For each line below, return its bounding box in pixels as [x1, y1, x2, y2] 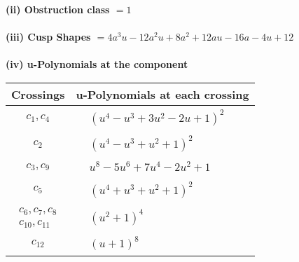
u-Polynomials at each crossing [76, 85, 249, 102]
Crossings [11, 85, 65, 102]
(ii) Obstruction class [6, 2, 110, 16]
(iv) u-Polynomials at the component [6, 57, 188, 71]
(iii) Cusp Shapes [6, 29, 91, 44]
